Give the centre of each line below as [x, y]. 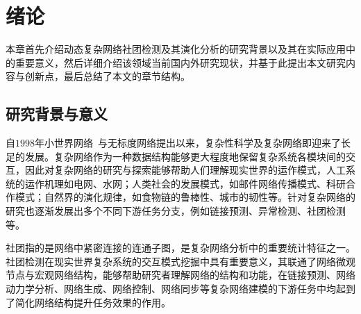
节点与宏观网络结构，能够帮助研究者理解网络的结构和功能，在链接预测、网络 [180, 275]
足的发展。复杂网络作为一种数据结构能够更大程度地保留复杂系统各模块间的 [176, 156]
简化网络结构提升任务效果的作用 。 [93, 302]
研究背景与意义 [57, 114]
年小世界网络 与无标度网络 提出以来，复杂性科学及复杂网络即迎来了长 [193, 143]
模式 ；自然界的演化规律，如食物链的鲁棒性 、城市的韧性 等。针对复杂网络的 [185, 197]
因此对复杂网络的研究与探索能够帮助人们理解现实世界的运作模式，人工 [185, 170]
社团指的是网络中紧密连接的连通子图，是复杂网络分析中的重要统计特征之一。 [180, 248]
